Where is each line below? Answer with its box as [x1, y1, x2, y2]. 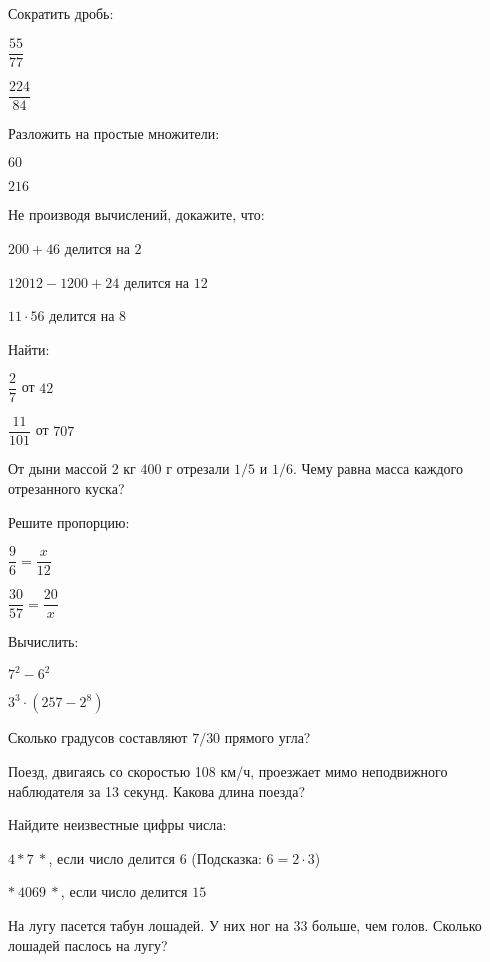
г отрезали [166, 458, 230, 479]
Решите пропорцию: [8, 511, 130, 532]
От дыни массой [8, 458, 107, 479]
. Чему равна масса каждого [292, 458, 463, 479]
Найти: [8, 338, 50, 359]
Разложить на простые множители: [8, 122, 220, 143]
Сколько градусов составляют [8, 727, 188, 748]
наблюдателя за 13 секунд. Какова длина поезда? [8, 780, 306, 801]
